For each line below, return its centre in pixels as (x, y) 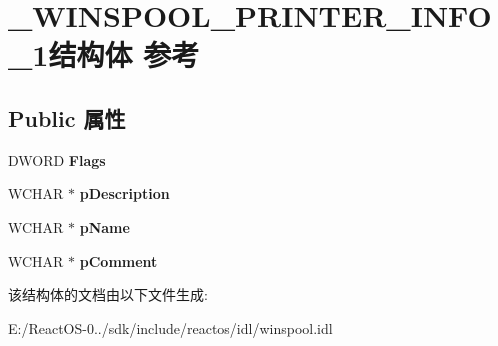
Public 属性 (67, 117)
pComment (118, 260)
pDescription (124, 193)
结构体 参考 (124, 54)
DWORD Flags (57, 159)
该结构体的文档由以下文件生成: (108, 294)
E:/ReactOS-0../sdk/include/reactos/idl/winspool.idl (170, 327)
